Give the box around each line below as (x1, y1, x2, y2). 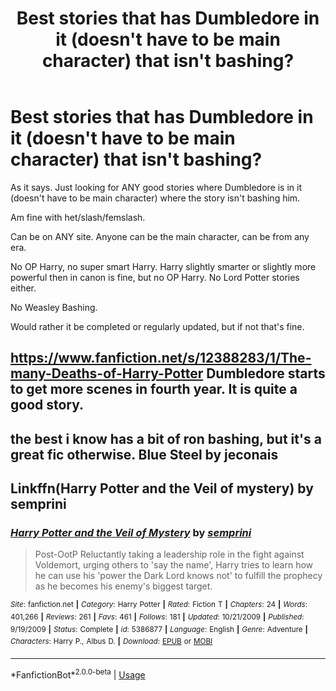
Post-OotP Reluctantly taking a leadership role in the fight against (34, 548, 305, 561)
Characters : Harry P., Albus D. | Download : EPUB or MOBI (10, 637, 213, 647)
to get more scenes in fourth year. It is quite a (10, 381, 298, 398)
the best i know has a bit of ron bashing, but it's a (10, 430, 322, 447)
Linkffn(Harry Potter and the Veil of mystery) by (10, 480, 314, 497)
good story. (10, 397, 85, 414)
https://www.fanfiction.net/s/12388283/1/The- (10, 350, 312, 367)
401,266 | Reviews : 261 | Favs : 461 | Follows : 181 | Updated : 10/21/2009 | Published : (10, 612, 305, 622)
